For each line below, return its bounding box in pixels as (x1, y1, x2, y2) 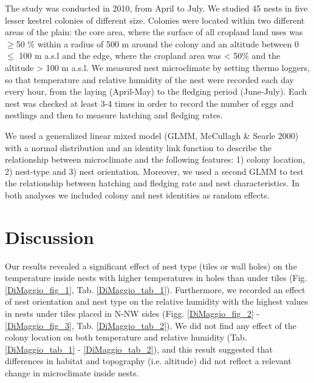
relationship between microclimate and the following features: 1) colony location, (5, 153, 305, 166)
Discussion (5, 224, 94, 249)
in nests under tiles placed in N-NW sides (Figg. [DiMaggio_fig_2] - (5, 307, 260, 319)
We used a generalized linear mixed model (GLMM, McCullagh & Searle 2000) (5, 129, 299, 141)
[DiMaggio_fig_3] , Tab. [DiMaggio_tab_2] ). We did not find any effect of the (5, 319, 296, 331)
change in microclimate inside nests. (5, 366, 139, 379)
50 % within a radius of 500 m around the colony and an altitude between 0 (16, 37, 299, 50)
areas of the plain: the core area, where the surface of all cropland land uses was (5, 25, 303, 38)
